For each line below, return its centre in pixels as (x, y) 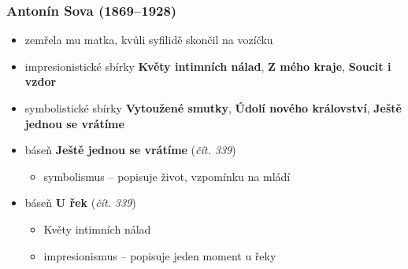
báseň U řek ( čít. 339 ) (80, 203)
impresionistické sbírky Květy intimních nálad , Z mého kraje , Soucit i (208, 66)
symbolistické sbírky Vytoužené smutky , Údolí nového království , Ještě (213, 108)
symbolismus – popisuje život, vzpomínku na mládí (167, 176)
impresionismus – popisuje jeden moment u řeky (160, 255)
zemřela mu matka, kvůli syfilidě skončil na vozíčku (149, 40)
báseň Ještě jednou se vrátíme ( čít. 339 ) (130, 150)
